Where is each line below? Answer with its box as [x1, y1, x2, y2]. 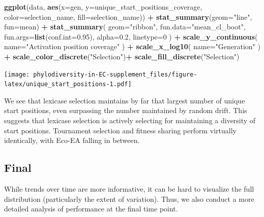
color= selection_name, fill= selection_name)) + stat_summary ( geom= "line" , [4, 11, 252, 22]
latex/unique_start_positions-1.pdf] [4, 81, 132, 88]
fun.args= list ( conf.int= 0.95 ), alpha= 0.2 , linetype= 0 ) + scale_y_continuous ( [4, 31, 258, 42]
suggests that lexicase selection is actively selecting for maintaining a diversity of [4, 115, 256, 126]
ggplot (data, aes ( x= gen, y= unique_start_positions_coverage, [4, 2, 202, 12]
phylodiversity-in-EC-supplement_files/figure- [33, 70, 197, 78]
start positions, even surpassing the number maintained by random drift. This [4, 105, 247, 116]
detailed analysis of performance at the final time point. [4, 203, 178, 214]
